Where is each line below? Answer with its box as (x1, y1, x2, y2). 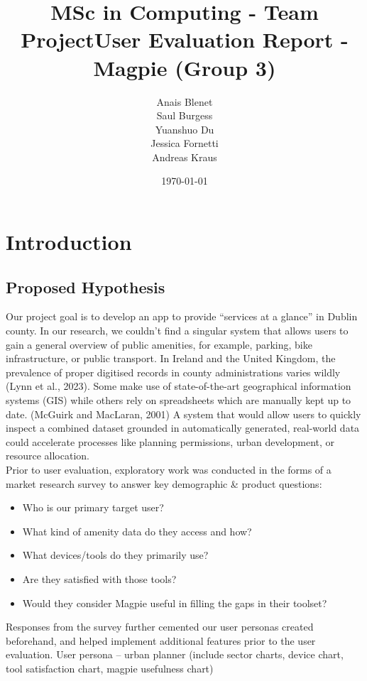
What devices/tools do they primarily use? (22, 547, 209, 562)
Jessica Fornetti (150, 136, 219, 151)
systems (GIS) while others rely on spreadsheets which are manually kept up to (6, 393, 351, 408)
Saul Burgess (156, 108, 213, 123)
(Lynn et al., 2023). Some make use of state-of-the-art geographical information (6, 378, 351, 393)
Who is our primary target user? (22, 500, 164, 515)
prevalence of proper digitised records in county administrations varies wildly (6, 364, 341, 379)
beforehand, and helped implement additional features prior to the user (6, 633, 316, 648)
